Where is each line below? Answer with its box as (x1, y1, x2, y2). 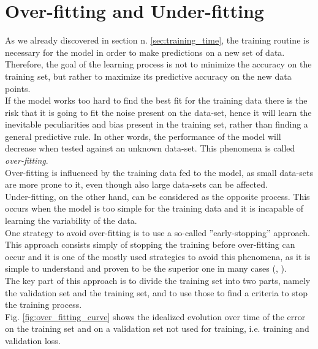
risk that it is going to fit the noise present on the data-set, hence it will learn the (5, 105, 312, 118)
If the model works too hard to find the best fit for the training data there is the (5, 94, 308, 107)
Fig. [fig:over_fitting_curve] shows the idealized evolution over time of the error (5, 310, 306, 323)
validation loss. (5, 334, 61, 347)
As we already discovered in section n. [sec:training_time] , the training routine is (5, 34, 309, 47)
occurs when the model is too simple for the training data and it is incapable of (5, 202, 303, 215)
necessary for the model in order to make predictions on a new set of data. (5, 45, 285, 58)
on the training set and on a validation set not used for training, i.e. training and (5, 322, 309, 335)
